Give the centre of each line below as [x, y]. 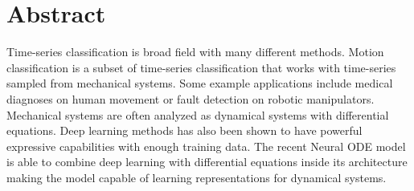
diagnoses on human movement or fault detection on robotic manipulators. [191, 98]
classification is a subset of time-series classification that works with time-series [201, 67]
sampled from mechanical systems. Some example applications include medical [200, 83]
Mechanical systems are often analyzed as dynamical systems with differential [198, 114]
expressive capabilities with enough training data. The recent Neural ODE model [206, 146]
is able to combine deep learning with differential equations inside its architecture [207, 162]
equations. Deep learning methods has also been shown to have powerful [184, 130]
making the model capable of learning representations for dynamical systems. [197, 177]
